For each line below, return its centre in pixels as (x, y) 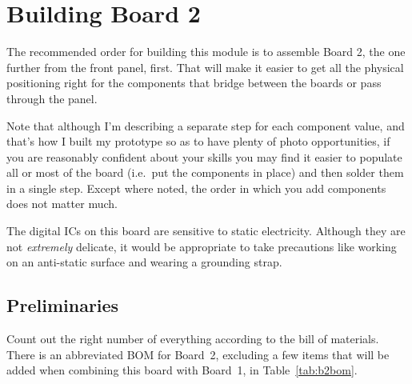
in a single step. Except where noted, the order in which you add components (196, 188)
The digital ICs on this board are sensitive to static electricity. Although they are (206, 231)
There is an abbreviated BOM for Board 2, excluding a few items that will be (198, 354)
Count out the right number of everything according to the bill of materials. (193, 339)
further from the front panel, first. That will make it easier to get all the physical (205, 67)
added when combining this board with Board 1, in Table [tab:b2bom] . (182, 370)
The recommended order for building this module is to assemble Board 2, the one (206, 52)
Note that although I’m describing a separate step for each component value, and (206, 125)
